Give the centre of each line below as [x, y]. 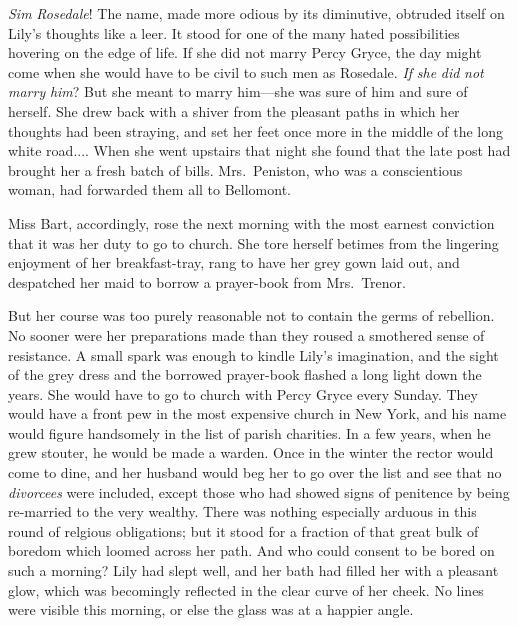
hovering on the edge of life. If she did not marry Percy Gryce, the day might [245, 52]
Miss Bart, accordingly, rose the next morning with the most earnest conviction [251, 222]
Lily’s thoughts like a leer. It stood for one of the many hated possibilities [234, 32]
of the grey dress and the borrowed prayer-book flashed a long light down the [245, 374]
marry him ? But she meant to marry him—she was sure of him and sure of [238, 91]
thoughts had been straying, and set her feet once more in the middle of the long [256, 130]
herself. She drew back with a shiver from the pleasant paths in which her [234, 110]
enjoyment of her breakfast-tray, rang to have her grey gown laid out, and [234, 262]
